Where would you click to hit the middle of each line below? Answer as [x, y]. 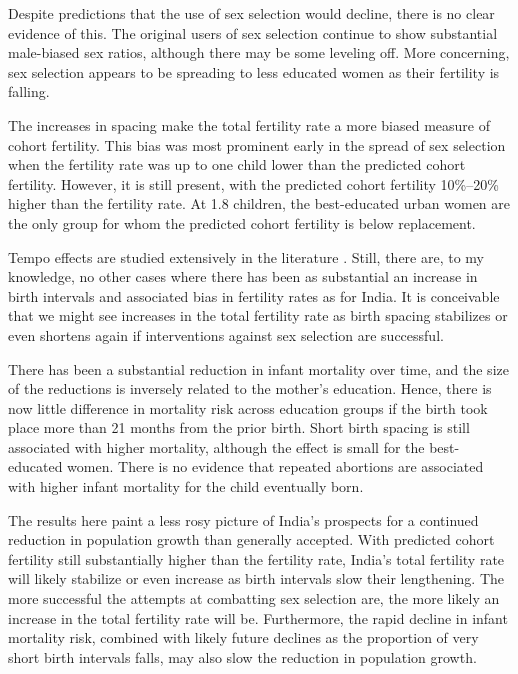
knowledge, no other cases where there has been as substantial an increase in [243, 276]
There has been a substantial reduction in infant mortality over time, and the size [258, 368]
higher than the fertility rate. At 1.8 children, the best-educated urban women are [259, 203]
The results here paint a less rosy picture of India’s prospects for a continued [243, 519]
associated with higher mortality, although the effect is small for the [216, 446]
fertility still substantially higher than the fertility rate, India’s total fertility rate [256, 558]
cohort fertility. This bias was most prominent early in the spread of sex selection [257, 144]
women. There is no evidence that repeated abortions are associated [275, 466]
